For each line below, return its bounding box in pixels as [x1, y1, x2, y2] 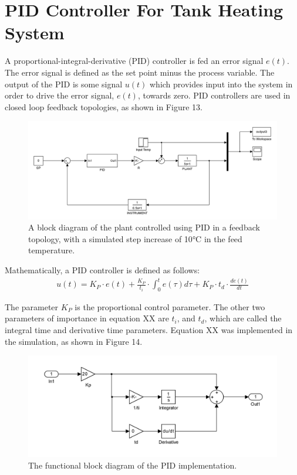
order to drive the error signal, [5, 89, 114, 101]
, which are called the [204, 312, 282, 324]
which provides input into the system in [149, 77, 293, 90]
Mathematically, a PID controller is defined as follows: [5, 263, 200, 276]
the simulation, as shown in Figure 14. [5, 335, 143, 347]
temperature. [28, 244, 75, 256]
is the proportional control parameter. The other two [75, 300, 265, 313]
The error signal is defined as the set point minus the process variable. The [5, 66, 275, 78]
